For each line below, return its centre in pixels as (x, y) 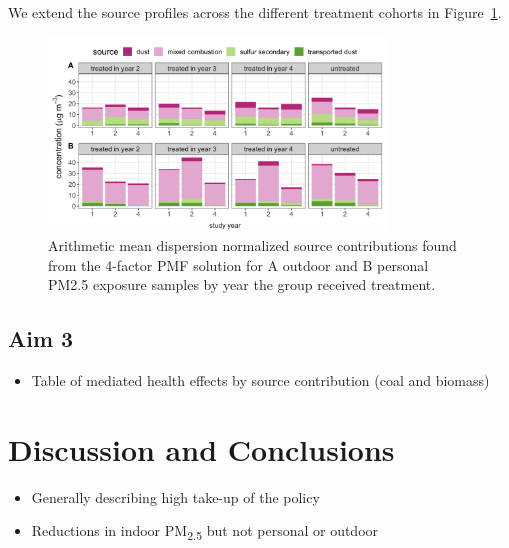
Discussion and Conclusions (201, 448)
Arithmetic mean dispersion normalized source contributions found (252, 244)
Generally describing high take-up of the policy (175, 496)
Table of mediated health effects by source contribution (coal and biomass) (260, 379)
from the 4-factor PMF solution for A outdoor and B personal (238, 264)
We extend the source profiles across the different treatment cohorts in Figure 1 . (255, 12)
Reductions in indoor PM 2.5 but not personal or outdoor (205, 532)
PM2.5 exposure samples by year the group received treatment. (242, 284)
